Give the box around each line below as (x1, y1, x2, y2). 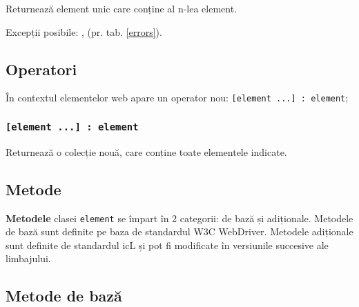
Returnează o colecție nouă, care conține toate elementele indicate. (6, 144, 287, 159)
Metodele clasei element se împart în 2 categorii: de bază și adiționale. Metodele (6, 210, 353, 225)
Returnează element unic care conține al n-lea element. (6, 1, 237, 15)
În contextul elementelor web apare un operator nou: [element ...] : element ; (6, 90, 349, 105)
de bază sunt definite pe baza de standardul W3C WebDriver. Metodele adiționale (6, 224, 353, 239)
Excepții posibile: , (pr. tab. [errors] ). (6, 24, 162, 39)
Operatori (6, 58, 77, 79)
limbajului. (6, 251, 51, 266)
